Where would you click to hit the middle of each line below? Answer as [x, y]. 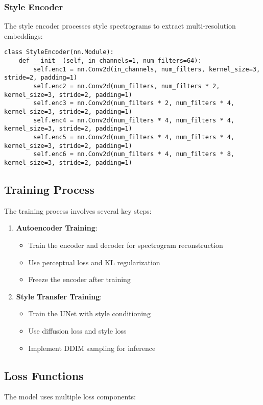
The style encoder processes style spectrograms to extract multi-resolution [120, 26]
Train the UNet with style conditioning [89, 313]
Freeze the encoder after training [79, 279]
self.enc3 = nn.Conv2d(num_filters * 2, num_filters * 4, [134, 103]
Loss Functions [44, 375]
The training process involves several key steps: [78, 210]
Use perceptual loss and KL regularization [94, 262]
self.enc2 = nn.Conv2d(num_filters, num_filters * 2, [127, 86]
